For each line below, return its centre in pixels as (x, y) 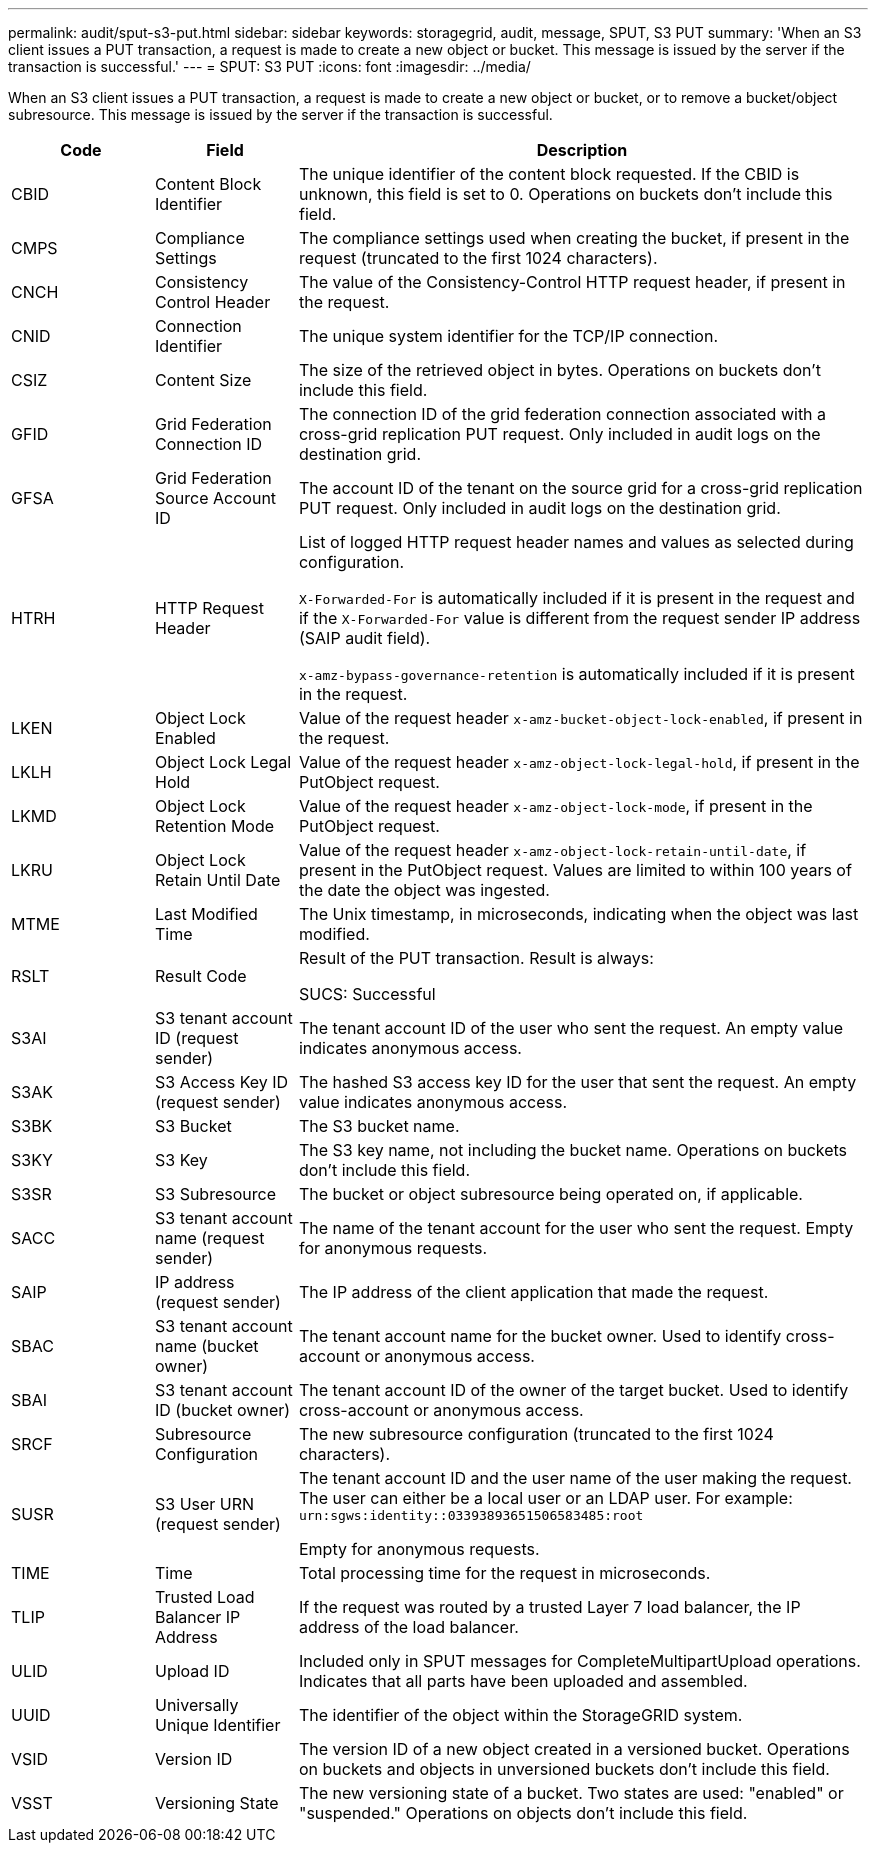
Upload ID (192, 1671)
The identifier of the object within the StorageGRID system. (520, 1715)
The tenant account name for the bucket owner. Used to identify (540, 1336)
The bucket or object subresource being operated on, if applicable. (550, 1194)
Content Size (203, 380)
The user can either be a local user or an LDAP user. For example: (545, 1498)
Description (582, 150)
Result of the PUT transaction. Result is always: (476, 958)
